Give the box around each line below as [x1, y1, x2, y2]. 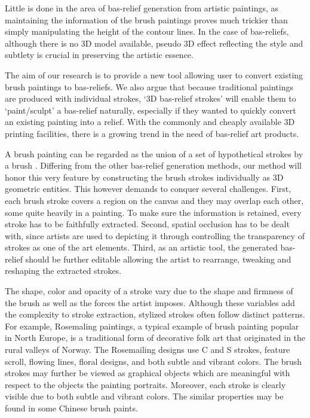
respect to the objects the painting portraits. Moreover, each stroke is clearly [5, 378, 286, 390]
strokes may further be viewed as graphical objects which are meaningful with [5, 367, 290, 379]
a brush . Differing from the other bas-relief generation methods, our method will [5, 159, 302, 172]
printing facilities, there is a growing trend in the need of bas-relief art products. [5, 127, 299, 139]
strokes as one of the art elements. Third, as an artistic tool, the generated [5, 241, 278, 254]
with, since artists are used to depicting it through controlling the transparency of [5, 229, 305, 242]
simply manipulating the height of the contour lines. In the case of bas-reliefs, [5, 25, 289, 38]
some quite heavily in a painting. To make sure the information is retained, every [5, 206, 302, 218]
